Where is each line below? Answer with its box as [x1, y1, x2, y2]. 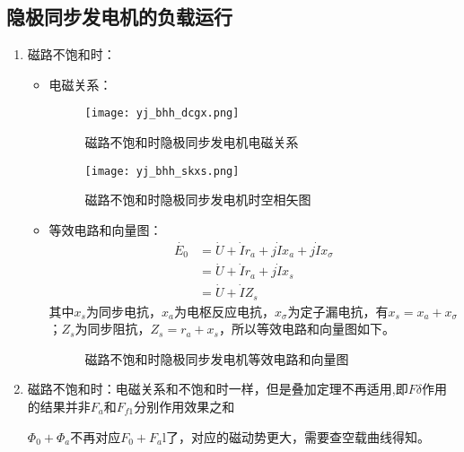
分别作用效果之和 [134, 396, 235, 415]
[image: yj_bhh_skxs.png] [84, 164, 240, 178]
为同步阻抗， [74, 319, 151, 338]
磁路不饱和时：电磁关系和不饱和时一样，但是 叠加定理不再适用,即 [27, 379, 408, 398]
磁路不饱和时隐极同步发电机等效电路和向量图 [84, 349, 349, 368]
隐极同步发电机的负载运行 [6, 3, 232, 30]
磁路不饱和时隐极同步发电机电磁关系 [84, 133, 299, 152]
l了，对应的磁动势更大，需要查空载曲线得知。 [162, 427, 430, 446]
